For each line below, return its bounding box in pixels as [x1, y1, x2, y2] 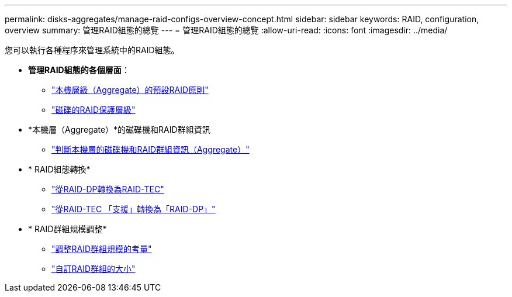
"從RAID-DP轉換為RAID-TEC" [51, 184, 164, 194]
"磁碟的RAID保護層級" [51, 105, 136, 115]
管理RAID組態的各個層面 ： [28, 65, 130, 75]
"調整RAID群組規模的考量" [51, 244, 152, 254]
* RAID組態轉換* [28, 164, 91, 174]
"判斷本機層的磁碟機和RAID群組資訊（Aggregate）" [51, 144, 250, 154]
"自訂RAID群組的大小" [51, 264, 136, 274]
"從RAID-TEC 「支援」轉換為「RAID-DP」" [51, 204, 216, 214]
